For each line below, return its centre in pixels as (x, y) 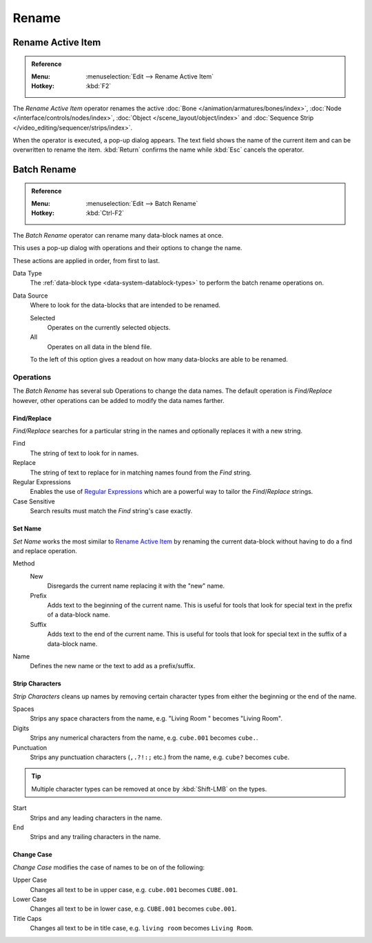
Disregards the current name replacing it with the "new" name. (136, 586)
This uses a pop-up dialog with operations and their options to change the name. (127, 248)
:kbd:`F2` (99, 86)
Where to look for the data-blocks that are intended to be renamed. (125, 305)
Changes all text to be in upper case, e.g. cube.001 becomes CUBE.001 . (134, 889)
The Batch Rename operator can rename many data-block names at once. (118, 235)
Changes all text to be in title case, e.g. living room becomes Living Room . (142, 928)
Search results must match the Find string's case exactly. (111, 511)
